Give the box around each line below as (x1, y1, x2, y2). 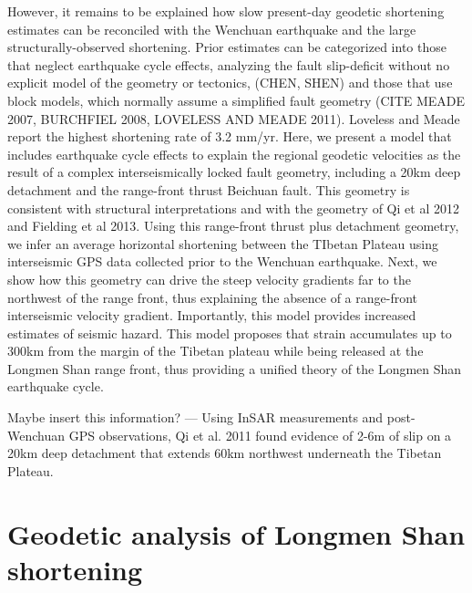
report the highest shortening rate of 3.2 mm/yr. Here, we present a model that (7, 127, 452, 146)
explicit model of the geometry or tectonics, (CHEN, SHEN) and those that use (7, 73, 453, 92)
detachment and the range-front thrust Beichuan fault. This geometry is (7, 180, 410, 199)
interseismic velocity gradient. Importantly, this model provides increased (7, 306, 416, 325)
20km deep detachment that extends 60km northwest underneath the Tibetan (7, 443, 442, 463)
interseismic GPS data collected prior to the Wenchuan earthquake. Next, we (7, 252, 437, 271)
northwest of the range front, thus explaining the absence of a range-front (7, 287, 418, 307)
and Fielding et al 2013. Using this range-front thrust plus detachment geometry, (7, 216, 459, 235)
